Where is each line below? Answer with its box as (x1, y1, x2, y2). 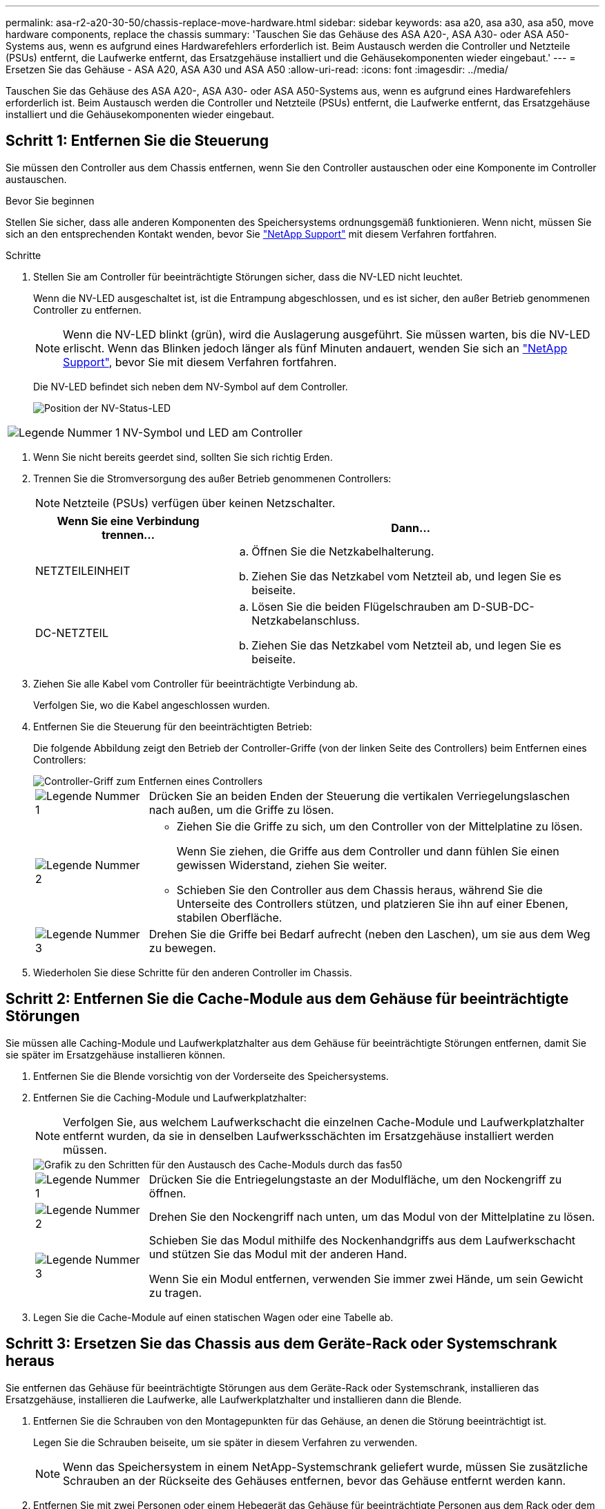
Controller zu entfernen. (33, 303, 142, 316)
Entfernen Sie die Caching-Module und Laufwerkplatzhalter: (33, 1091, 307, 1103)
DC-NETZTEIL (35, 625, 108, 640)
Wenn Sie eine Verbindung (57, 513, 200, 528)
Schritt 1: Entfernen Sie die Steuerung (6, 132, 269, 150)
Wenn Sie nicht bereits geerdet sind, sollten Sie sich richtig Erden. (33, 450, 333, 463)
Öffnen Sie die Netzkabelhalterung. (251, 544, 434, 558)
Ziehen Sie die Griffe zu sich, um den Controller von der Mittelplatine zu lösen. (176, 819, 583, 833)
